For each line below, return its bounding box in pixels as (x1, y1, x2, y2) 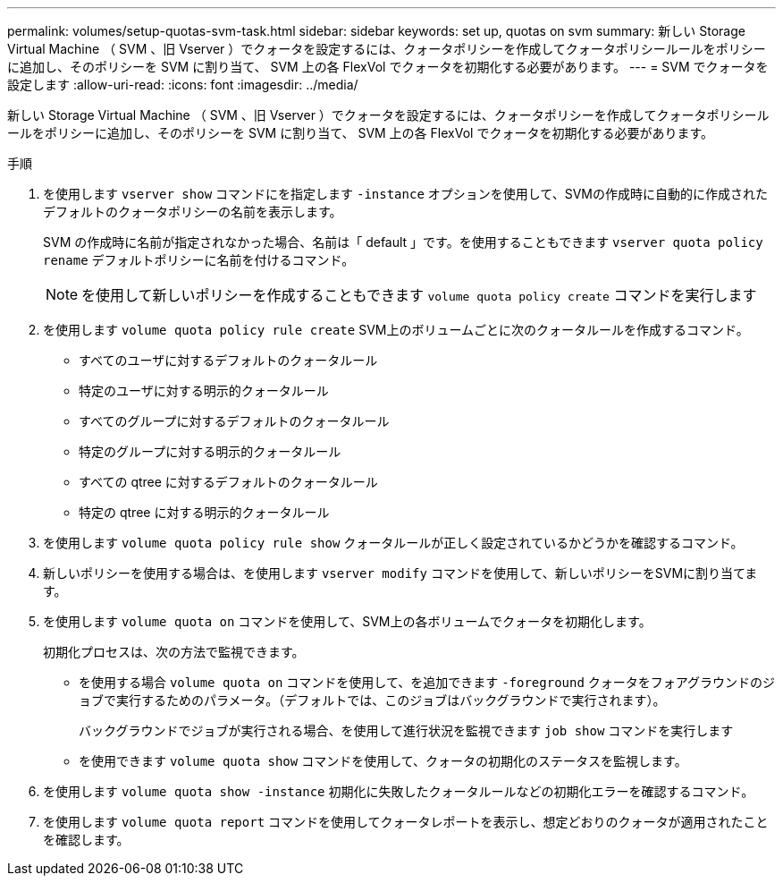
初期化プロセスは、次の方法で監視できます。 (43, 644, 305, 659)
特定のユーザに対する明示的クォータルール (79, 383, 329, 398)
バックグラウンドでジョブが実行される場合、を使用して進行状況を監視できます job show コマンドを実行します (79, 723, 734, 738)
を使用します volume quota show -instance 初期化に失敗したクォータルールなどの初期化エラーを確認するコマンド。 (43, 784, 754, 799)
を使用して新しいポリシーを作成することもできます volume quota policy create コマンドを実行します (81, 286, 757, 304)
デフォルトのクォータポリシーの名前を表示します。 (43, 204, 342, 219)
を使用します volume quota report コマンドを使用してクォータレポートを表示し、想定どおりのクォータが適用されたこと (43, 814, 769, 829)
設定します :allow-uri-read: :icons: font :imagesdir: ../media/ (7, 77, 358, 92)
